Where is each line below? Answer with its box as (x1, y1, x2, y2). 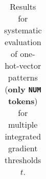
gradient (8, 142, 38, 154)
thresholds (5, 154, 41, 166)
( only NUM (5, 83, 41, 95)
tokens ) (8, 95, 38, 107)
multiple (8, 118, 38, 130)
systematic (4, 24, 42, 36)
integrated (5, 130, 41, 142)
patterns (8, 71, 38, 83)
